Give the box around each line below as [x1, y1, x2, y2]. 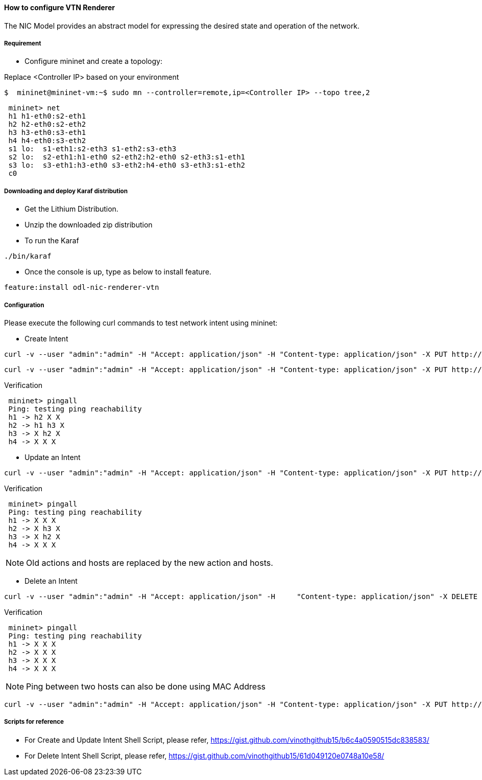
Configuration [4, 301, 44, 309]
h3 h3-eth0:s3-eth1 [8, 128, 86, 137]
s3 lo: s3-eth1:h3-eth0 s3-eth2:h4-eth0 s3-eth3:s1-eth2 [8, 161, 246, 170]
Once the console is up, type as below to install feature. [25, 267, 211, 277]
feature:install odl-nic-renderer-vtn [4, 283, 159, 292]
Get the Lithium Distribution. [25, 204, 118, 214]
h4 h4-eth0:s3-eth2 [8, 136, 86, 145]
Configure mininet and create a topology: [25, 57, 162, 66]
